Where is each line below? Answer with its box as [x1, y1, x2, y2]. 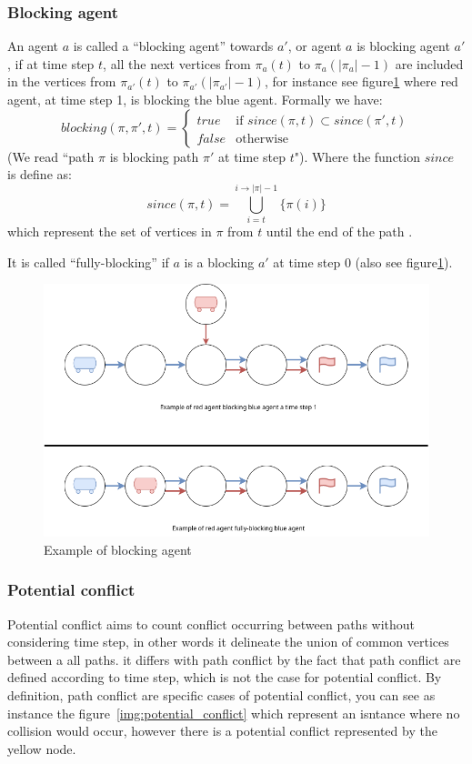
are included [395, 54, 464, 73]
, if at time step [7, 54, 95, 73]
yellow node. [7, 739, 76, 758]
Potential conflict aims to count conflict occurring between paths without [7, 614, 416, 633]
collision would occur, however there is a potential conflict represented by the [7, 721, 437, 740]
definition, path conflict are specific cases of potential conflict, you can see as [7, 685, 436, 704]
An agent [7, 36, 58, 55]
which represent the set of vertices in [7, 221, 212, 240]
